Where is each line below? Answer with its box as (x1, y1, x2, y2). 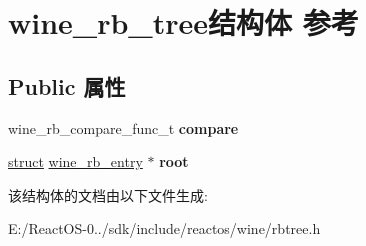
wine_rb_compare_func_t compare (8, 117, 239, 138)
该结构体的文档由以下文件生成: (8, 184, 208, 205)
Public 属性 (8, 70, 126, 101)
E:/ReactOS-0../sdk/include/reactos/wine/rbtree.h (8, 218, 321, 239)
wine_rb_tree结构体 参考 (8, 2, 359, 43)
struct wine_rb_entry (8, 151, 143, 172)
